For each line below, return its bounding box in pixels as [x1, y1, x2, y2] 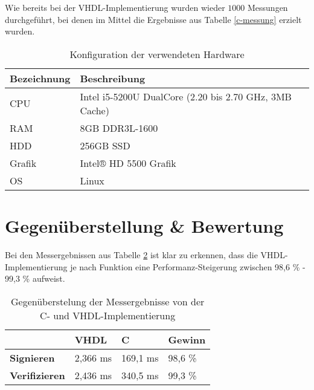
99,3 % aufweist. [5, 272, 65, 285]
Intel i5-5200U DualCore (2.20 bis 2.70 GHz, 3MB [80, 89, 292, 103]
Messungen [247, 1, 288, 13]
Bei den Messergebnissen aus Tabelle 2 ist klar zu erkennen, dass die [5, 248, 258, 261]
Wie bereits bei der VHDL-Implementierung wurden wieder [5, 1, 225, 13]
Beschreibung [80, 71, 146, 85]
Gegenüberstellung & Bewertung [5, 213, 284, 238]
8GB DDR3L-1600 [80, 120, 158, 135]
